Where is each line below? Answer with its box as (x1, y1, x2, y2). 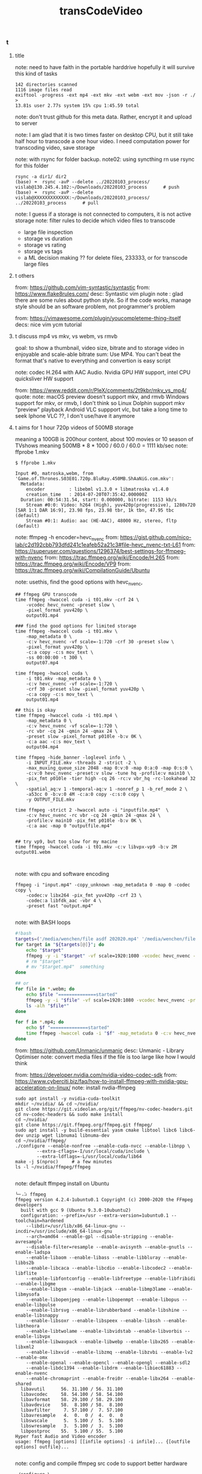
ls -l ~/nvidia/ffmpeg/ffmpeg (14, 1164, 91, 1170)
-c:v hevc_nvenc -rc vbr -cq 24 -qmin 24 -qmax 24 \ (26, 813, 161, 819)
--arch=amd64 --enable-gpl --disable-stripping (26, 1234, 147, 1240)
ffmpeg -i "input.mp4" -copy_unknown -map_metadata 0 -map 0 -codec (14, 882, 191, 888)
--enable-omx (14, 1354, 48, 1360)
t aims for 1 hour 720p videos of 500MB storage (14, 424, 134, 431)
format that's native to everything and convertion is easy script (14, 356, 171, 364)
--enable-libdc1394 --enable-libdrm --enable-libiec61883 (26, 1365, 174, 1371)
